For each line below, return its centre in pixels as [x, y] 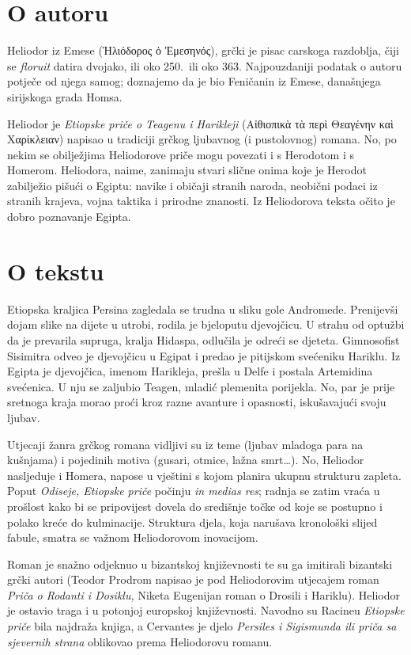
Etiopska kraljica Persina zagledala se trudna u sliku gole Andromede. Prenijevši [203, 308]
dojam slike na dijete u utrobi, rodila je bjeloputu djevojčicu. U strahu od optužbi [206, 324]
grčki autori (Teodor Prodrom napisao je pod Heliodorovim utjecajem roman [193, 579]
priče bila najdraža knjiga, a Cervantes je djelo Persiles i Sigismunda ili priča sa [202, 626]
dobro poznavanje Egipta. [69, 217]
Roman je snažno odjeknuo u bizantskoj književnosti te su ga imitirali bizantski [200, 564]
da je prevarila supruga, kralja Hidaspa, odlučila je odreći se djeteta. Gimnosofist [204, 339]
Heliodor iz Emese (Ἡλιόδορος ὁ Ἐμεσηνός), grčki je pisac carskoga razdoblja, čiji [203, 50]
